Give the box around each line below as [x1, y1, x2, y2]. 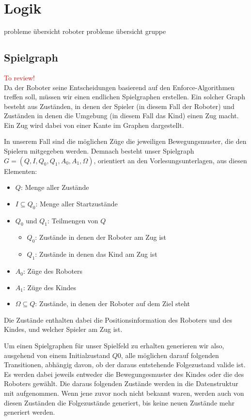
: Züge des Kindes [23, 282, 77, 292]
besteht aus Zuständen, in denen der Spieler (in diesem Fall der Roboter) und [4, 101, 235, 111]
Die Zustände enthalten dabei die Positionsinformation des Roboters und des [4, 314, 232, 325]
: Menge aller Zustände [20, 182, 89, 192]
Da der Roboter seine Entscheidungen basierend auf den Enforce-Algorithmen [4, 82, 235, 92]
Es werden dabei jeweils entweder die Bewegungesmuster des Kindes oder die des [4, 369, 244, 379]
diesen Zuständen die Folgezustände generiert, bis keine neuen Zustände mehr [4, 397, 235, 407]
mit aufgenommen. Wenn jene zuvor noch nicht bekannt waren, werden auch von [4, 388, 244, 398]
